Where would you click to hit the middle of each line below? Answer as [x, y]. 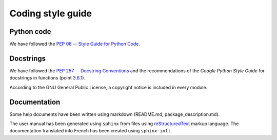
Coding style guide [51, 13]
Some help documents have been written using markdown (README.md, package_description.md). [115, 114]
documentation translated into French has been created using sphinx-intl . [91, 131]
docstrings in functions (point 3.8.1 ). [47, 78]
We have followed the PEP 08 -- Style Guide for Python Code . [75, 44]
